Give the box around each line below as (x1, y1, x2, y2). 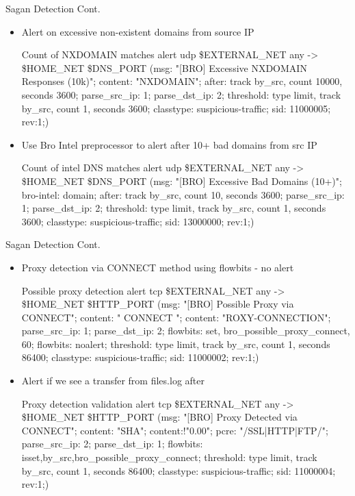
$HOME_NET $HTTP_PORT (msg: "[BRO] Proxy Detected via (21, 410, 298, 424)
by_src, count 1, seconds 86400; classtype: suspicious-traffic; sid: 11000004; (21, 463, 336, 478)
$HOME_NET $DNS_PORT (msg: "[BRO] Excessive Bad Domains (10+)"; (21, 173, 342, 188)
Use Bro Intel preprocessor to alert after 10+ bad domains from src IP (21, 137, 317, 151)
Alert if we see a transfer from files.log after (21, 373, 205, 388)
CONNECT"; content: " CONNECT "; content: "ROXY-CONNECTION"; (21, 310, 331, 324)
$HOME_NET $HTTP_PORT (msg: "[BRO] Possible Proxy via (21, 297, 294, 311)
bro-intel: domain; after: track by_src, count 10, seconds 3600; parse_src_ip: (21, 187, 345, 201)
